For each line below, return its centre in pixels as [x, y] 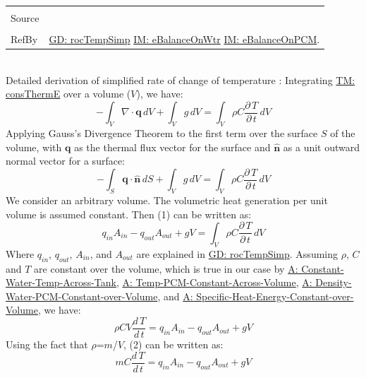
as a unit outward [322, 147]
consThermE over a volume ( [68, 94]
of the [343, 133]
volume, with [34, 147]
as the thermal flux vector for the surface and [172, 147]
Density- [334, 282]
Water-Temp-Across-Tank [61, 282]
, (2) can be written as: [173, 344]
